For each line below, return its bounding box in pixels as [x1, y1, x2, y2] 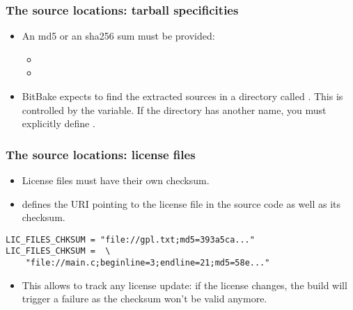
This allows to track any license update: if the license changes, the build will [22, 277, 347, 292]
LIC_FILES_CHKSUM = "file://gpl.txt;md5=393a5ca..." [6, 234, 255, 245]
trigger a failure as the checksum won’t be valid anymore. [22, 291, 267, 306]
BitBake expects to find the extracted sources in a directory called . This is [22, 89, 343, 103]
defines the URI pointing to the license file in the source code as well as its [22, 196, 340, 211]
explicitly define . [22, 116, 95, 131]
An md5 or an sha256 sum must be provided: [22, 28, 215, 43]
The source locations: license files [6, 145, 196, 163]
